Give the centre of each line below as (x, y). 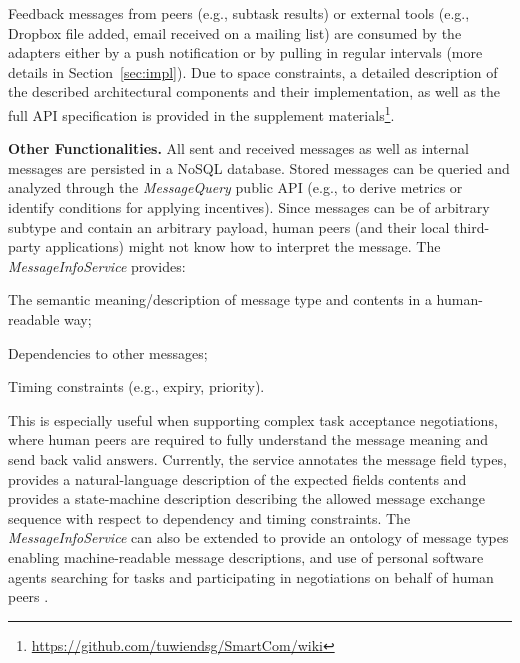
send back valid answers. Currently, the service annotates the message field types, (257, 458)
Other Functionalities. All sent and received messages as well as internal (238, 148)
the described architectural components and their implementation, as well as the (254, 91)
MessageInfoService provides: (97, 265)
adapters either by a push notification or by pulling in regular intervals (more (245, 52)
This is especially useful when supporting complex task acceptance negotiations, (253, 419)
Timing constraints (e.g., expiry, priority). (136, 386)
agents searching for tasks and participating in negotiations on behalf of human (251, 576)
